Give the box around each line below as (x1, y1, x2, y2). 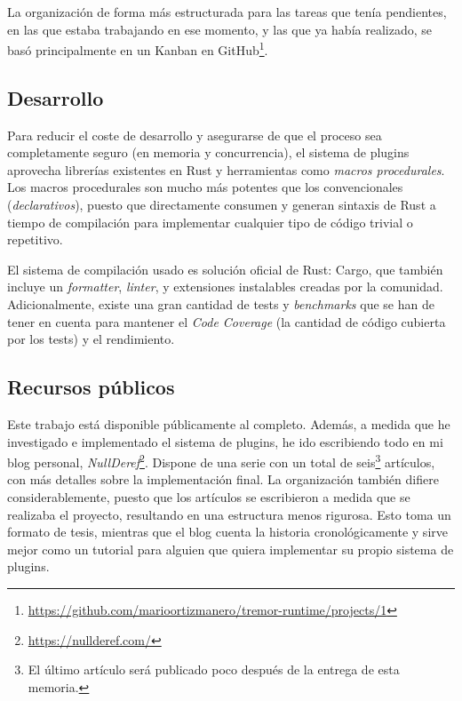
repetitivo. (7, 230, 63, 249)
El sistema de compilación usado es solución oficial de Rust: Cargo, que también (7, 259, 443, 278)
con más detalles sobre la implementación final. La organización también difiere (7, 470, 439, 489)
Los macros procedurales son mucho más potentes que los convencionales (7, 178, 403, 196)
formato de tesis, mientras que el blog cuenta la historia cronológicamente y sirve (7, 522, 448, 541)
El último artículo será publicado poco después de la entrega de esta (28, 660, 400, 679)
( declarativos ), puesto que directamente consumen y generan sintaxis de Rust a (7, 195, 436, 214)
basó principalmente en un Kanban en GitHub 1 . (7, 38, 268, 59)
